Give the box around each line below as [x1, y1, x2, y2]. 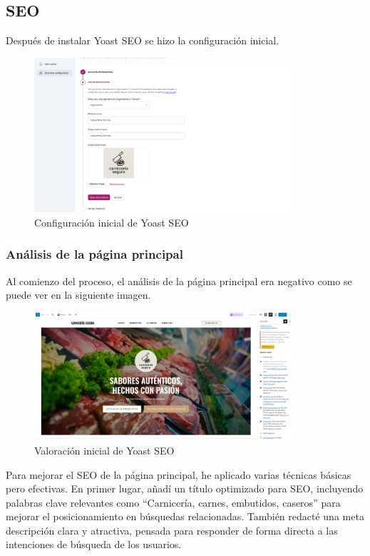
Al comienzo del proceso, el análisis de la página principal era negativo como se [6, 273, 352, 288]
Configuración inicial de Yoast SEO [34, 214, 189, 229]
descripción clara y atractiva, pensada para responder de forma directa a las [6, 522, 338, 537]
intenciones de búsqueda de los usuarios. [6, 537, 182, 552]
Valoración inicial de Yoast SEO [34, 442, 175, 457]
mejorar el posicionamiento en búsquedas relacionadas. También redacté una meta [6, 509, 364, 524]
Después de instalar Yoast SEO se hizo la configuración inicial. [6, 33, 279, 48]
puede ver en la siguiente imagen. [6, 287, 151, 302]
